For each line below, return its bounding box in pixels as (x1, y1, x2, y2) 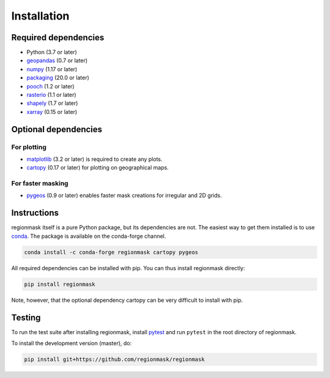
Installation (11, 9, 70, 23)
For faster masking (11, 179, 68, 188)
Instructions (11, 208, 59, 218)
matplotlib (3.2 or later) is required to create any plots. (26, 155, 163, 163)
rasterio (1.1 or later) (26, 91, 76, 99)
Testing (11, 312, 41, 323)
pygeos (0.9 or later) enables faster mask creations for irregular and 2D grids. (26, 192, 222, 199)
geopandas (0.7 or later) (26, 57, 88, 64)
